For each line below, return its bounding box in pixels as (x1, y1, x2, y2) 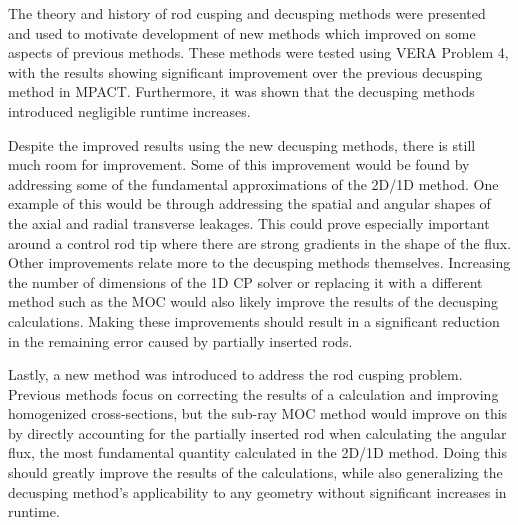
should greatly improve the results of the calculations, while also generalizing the (8, 462, 503, 483)
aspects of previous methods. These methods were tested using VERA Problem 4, (8, 42, 509, 63)
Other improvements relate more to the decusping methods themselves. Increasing (8, 252, 511, 273)
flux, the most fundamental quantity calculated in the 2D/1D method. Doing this (8, 442, 507, 463)
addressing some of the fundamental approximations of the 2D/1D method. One (8, 173, 499, 194)
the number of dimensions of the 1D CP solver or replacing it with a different (8, 271, 483, 292)
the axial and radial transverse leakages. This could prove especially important (8, 212, 490, 233)
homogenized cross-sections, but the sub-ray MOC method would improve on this (8, 403, 508, 424)
